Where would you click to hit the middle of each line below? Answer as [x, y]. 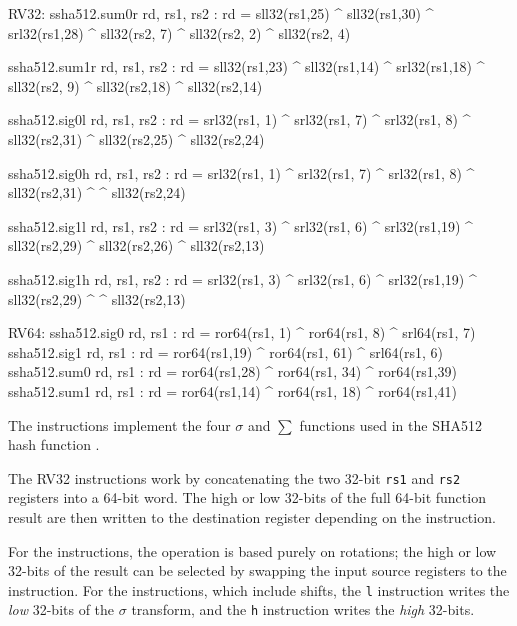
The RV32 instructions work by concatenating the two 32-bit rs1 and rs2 [234, 477]
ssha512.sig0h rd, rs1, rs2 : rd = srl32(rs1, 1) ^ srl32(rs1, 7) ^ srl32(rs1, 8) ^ [241, 172]
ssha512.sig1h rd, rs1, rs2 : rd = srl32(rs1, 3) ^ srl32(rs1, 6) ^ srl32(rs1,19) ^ [242, 278]
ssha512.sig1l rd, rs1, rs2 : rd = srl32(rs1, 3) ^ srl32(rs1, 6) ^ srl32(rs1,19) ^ [240, 225]
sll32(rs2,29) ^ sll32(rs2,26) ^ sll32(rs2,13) [136, 245]
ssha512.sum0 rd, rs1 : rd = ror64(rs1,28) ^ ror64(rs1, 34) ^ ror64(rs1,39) [233, 371]
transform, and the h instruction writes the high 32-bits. [303, 609]
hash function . [54, 444]
